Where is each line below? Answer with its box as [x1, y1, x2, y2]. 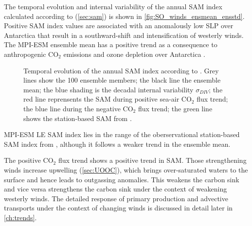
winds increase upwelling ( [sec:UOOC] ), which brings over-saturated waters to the [4, 164, 248, 174]
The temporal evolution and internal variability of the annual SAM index [4, 1, 222, 11]
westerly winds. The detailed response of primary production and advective [4, 193, 228, 203]
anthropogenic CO [4, 49, 59, 59]
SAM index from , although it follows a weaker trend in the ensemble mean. [4, 139, 231, 149]
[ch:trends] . [4, 212, 37, 222]
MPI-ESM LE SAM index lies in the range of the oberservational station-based [4, 129, 240, 139]
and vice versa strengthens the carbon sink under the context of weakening [4, 184, 227, 194]
